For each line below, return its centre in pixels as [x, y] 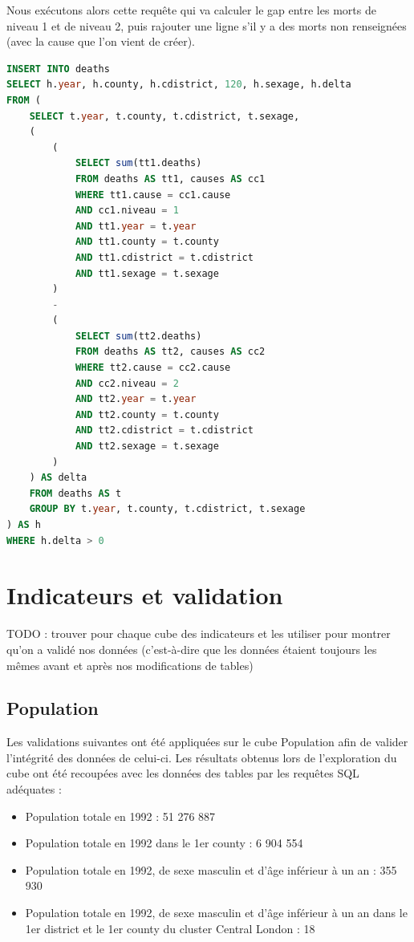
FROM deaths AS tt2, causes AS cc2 [170, 352]
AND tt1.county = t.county [147, 242]
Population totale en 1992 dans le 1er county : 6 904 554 [164, 843]
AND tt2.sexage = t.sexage [147, 447]
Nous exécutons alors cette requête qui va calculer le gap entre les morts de [191, 10]
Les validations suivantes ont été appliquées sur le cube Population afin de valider [207, 742]
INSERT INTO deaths [58, 69]
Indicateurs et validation [145, 595]
